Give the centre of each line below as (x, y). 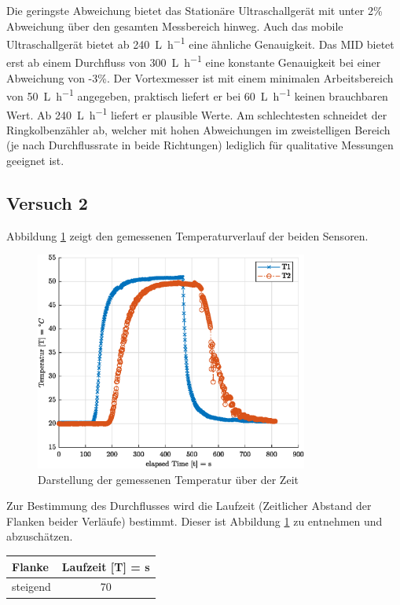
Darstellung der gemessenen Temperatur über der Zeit (168, 479)
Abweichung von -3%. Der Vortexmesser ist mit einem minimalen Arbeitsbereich (200, 77)
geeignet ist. (35, 160)
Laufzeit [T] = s (106, 566)
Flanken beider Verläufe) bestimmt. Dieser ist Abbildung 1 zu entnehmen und (194, 521)
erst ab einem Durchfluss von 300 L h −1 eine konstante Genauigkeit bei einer (194, 61)
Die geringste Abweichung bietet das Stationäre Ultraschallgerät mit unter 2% (194, 10)
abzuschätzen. (40, 536)
